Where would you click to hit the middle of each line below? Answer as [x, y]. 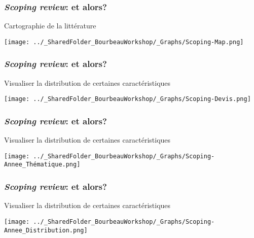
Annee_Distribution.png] [46, 230]
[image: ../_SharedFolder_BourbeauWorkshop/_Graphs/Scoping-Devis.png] [128, 99]
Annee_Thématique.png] [42, 165]
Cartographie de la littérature [50, 26]
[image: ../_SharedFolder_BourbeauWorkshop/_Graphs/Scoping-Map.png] [124, 42]
